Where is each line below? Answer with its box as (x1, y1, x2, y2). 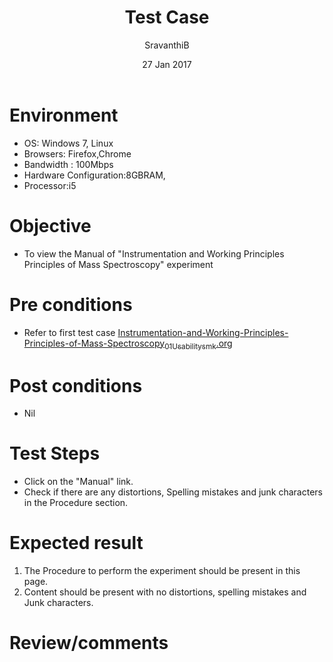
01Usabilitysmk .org (164, 337, 233, 351)
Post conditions (9, 374, 143, 397)
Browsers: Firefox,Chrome (23, 147, 132, 160)
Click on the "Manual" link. (23, 476, 134, 488)
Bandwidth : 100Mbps (23, 158, 114, 170)
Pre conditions (9, 293, 133, 316)
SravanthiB (144, 39, 190, 51)
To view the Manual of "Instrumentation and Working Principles (23, 247, 285, 260)
